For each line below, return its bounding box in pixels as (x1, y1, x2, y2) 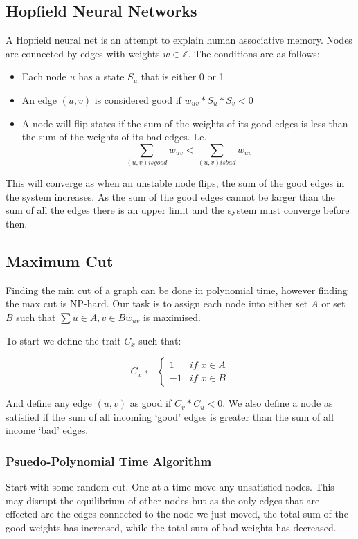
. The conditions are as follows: (188, 46, 320, 60)
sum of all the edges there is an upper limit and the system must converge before (6, 203, 350, 217)
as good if (129, 396, 172, 410)
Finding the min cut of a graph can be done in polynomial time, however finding (6, 282, 348, 297)
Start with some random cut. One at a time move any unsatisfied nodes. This (6, 479, 334, 494)
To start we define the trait (6, 333, 121, 347)
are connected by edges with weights (6, 46, 160, 60)
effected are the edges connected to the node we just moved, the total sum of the (6, 506, 348, 521)
